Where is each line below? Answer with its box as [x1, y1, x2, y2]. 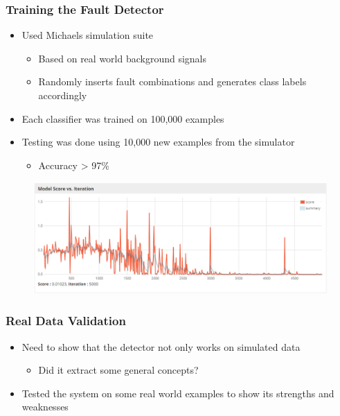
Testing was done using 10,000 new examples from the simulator [21, 135, 295, 149]
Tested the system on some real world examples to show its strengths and [21, 385, 334, 400]
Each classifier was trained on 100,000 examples [21, 111, 224, 125]
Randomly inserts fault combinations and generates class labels [38, 74, 307, 89]
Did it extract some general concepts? [38, 363, 199, 377]
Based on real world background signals [38, 51, 207, 65]
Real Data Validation [6, 312, 126, 329]
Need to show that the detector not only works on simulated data [21, 339, 301, 354]
